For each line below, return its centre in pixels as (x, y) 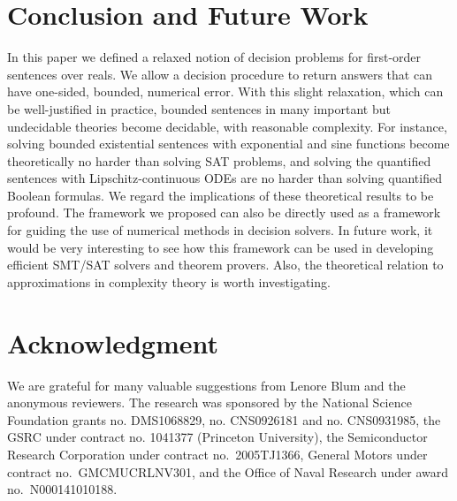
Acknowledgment (113, 342)
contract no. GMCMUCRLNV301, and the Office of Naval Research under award (228, 471)
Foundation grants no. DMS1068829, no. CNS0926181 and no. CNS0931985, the (224, 419)
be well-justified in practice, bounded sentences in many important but (199, 108)
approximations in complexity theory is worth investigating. (169, 281)
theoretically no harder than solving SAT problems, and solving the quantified (219, 160)
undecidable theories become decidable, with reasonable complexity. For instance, (227, 126)
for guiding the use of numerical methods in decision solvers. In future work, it (220, 230)
